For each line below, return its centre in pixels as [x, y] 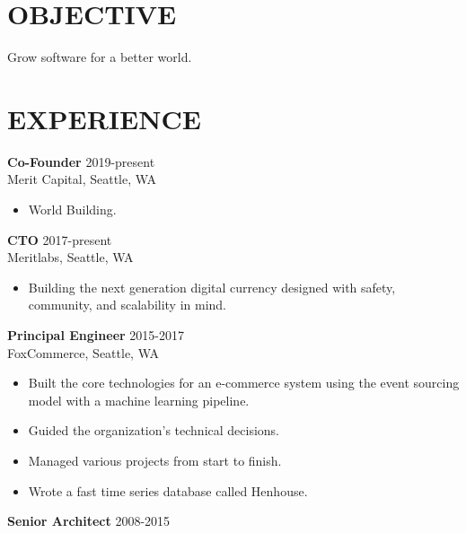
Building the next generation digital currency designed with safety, [212, 287]
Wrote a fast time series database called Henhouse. [168, 490]
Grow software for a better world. [100, 57]
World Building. [72, 210]
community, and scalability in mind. [127, 305]
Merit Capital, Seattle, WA [82, 179]
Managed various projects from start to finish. [155, 460]
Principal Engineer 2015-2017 [96, 335]
